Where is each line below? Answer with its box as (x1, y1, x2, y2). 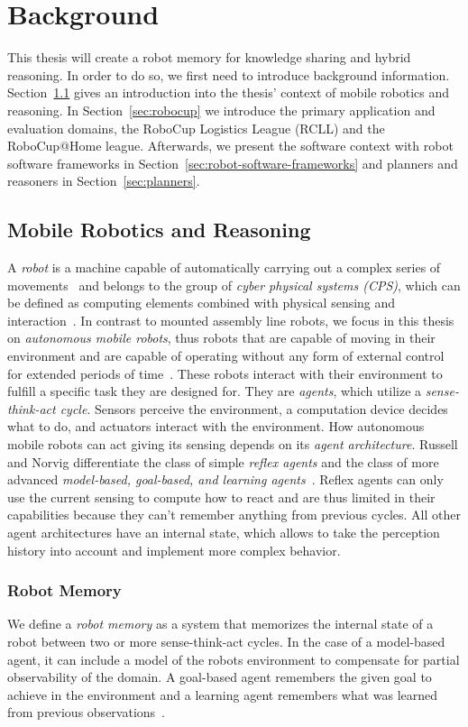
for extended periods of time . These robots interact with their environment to (7, 363, 443, 382)
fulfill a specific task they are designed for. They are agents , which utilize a (7, 382, 422, 400)
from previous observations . (7, 703, 165, 722)
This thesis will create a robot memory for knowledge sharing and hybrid (7, 48, 411, 67)
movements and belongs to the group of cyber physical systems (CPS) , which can (7, 275, 461, 294)
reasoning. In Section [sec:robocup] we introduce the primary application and (7, 100, 436, 119)
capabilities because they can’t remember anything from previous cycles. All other (7, 505, 461, 524)
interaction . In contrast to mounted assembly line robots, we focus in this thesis (7, 310, 454, 329)
